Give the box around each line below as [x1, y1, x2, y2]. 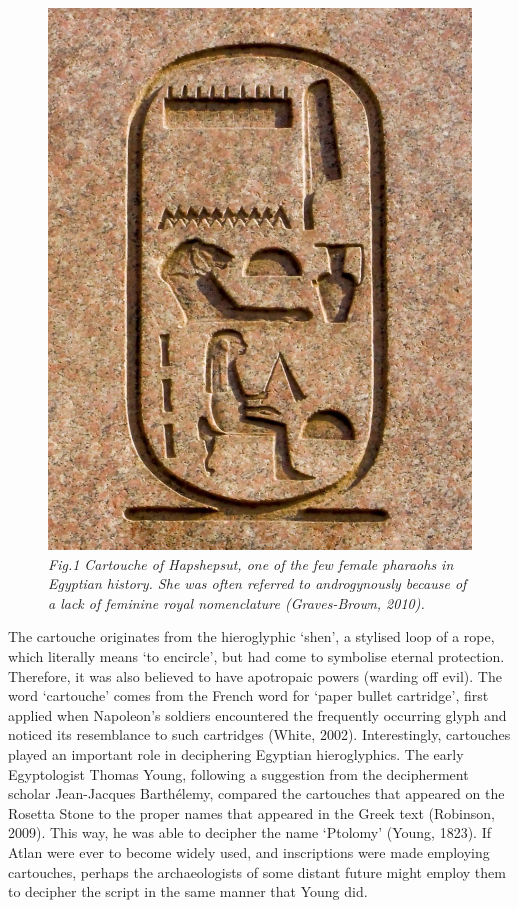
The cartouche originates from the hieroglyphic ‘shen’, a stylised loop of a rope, [8, 626, 495, 647]
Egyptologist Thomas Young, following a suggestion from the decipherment [8, 763, 469, 784]
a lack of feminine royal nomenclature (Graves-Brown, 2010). [48, 592, 425, 613]
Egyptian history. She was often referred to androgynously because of [48, 573, 467, 594]
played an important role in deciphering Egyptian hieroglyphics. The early [8, 743, 464, 764]
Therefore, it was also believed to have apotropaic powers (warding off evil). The [8, 665, 502, 686]
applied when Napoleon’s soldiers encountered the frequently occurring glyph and [8, 704, 507, 725]
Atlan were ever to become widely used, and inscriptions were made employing [8, 841, 490, 862]
